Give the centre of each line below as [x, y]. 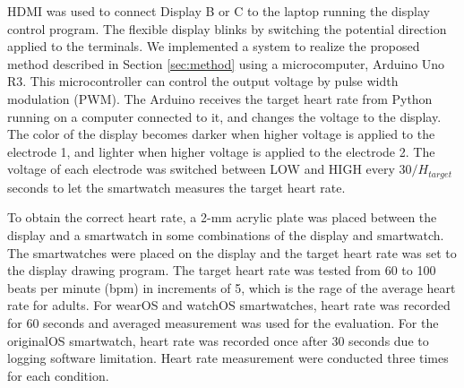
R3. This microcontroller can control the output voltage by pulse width [203, 81]
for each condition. [58, 375]
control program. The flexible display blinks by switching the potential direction [227, 28]
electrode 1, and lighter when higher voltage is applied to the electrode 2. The [221, 151]
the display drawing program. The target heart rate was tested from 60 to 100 [222, 270]
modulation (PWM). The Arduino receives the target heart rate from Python [220, 98]
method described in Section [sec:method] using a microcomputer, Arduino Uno [226, 63]
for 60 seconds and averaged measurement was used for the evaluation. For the [223, 322]
